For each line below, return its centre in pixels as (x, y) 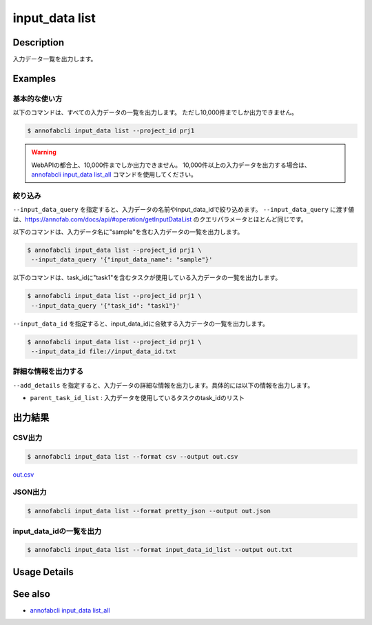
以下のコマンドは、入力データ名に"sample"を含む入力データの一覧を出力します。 (128, 232)
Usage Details (43, 572)
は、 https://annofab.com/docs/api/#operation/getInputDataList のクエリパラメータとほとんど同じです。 (160, 219)
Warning (44, 152)
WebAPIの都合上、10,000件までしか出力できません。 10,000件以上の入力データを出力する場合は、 (171, 165)
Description (39, 42)
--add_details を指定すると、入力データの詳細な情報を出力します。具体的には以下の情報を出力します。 (163, 385)
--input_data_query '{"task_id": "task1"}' (106, 306)
